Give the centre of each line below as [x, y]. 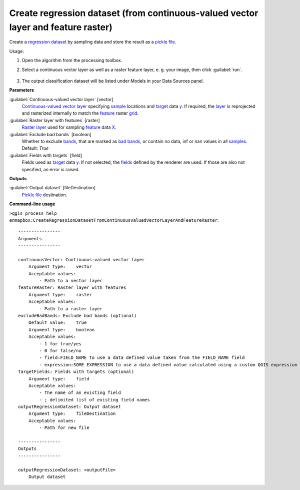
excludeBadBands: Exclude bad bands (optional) [77, 316]
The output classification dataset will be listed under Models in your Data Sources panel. [113, 81]
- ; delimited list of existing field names [94, 400]
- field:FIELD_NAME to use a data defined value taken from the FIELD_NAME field [142, 358]
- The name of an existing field [80, 393]
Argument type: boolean [61, 330]
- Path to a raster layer [71, 309]
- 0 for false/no [60, 351]
